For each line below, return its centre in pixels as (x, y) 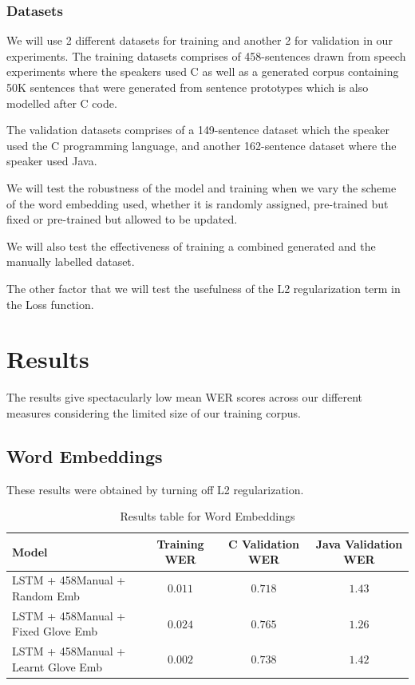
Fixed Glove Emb (55, 631)
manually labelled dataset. (71, 261)
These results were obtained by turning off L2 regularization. (155, 489)
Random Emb (46, 595)
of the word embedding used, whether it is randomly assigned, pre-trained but (198, 203)
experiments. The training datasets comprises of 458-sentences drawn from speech (206, 55)
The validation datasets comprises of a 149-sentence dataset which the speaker (198, 130)
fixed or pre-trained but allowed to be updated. (122, 219)
